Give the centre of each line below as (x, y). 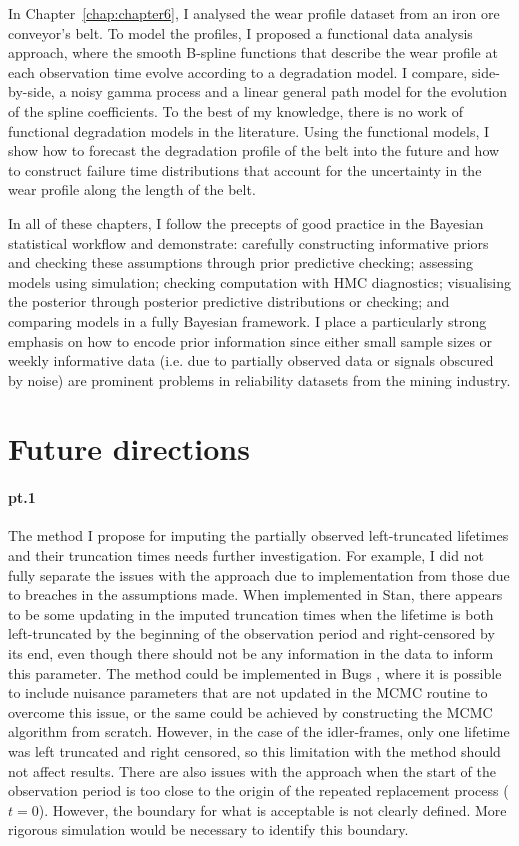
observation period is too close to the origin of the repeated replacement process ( (258, 790)
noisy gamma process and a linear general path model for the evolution (289, 91)
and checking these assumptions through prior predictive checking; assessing (241, 262)
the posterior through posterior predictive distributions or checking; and (229, 301)
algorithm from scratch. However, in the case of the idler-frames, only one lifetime (259, 731)
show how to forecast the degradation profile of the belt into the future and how (254, 150)
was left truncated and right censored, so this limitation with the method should (254, 750)
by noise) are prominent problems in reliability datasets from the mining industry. (259, 379)
